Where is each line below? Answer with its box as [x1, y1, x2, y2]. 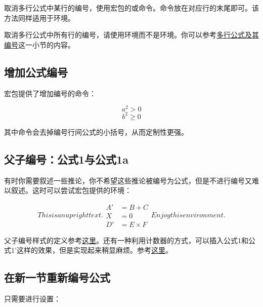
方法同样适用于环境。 [4, 12, 75, 23]
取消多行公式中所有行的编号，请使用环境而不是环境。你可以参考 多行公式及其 [4, 29, 259, 40]
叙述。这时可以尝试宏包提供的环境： [11, 185, 131, 196]
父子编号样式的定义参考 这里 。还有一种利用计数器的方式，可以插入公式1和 [4, 235, 248, 245]
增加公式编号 [4, 64, 68, 80]
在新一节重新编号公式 [4, 270, 110, 285]
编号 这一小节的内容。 [4, 39, 75, 50]
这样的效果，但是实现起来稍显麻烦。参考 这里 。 [16, 245, 172, 255]
